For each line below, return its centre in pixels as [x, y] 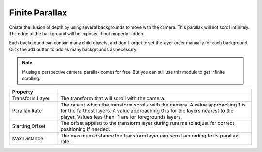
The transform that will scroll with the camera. [113, 98]
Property [23, 92]
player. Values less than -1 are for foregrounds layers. [121, 117]
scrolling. [31, 78]
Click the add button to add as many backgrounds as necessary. [73, 49]
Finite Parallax [38, 13]
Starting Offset [29, 126]
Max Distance [28, 139]
